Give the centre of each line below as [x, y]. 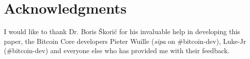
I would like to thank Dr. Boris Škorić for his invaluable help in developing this [122, 31]
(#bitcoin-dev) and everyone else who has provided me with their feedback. [117, 50]
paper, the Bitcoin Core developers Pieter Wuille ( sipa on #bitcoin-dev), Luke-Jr [125, 41]
